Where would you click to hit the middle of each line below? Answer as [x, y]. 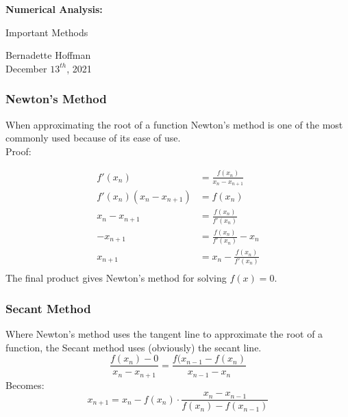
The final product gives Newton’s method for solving [116, 278]
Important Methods [47, 32]
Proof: [18, 151]
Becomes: [25, 385]
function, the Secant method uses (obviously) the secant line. [134, 347]
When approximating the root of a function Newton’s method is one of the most [174, 124]
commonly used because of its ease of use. [93, 138]
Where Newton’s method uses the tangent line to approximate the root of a [164, 333]
